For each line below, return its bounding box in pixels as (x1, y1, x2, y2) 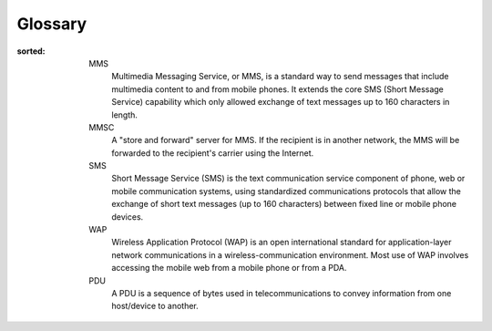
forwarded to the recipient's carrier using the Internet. (111, 147, 314, 159)
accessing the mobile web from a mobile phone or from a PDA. (111, 263, 347, 274)
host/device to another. (111, 301, 200, 312)
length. (111, 109, 138, 120)
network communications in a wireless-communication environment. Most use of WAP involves (111, 249, 469, 260)
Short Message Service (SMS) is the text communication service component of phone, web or (111, 173, 466, 184)
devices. (111, 211, 144, 222)
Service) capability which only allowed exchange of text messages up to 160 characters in (111, 97, 450, 108)
